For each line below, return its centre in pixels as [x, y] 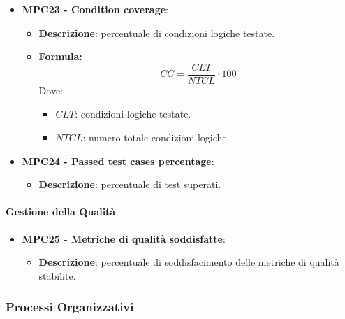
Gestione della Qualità [61, 212]
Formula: [60, 56]
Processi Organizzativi [70, 307]
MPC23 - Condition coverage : [95, 9]
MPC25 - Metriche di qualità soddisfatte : [124, 238]
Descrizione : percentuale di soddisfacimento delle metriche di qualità [189, 262]
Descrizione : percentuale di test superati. [130, 184]
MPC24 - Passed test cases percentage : [118, 161]
